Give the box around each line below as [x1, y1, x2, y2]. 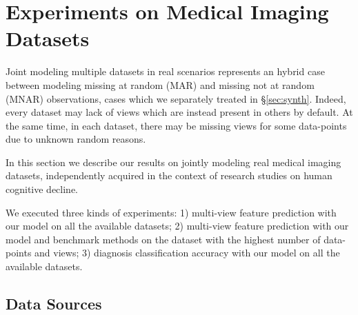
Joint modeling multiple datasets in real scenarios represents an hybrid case [6, 64, 325, 79]
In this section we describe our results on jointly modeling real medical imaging [6, 154, 341, 169]
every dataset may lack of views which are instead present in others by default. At [6, 105, 353, 119]
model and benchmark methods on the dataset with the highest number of [6, 232, 321, 246]
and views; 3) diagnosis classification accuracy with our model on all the [34, 245, 340, 260]
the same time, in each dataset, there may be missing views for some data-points [6, 118, 347, 132]
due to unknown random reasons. [6, 132, 146, 146]
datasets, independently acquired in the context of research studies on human [6, 168, 332, 183]
